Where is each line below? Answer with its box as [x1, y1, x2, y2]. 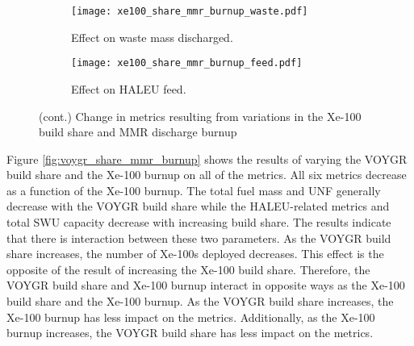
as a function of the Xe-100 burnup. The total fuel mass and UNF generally [6, 181, 381, 198]
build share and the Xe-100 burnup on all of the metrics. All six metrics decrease [6, 166, 407, 183]
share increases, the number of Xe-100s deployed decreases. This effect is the [6, 245, 384, 262]
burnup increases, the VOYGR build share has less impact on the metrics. [6, 324, 374, 341]
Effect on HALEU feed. [71, 80, 186, 97]
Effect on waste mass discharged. [71, 28, 233, 45]
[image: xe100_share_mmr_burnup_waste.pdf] [71, 6, 308, 17]
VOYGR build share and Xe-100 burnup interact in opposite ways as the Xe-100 [6, 277, 405, 294]
